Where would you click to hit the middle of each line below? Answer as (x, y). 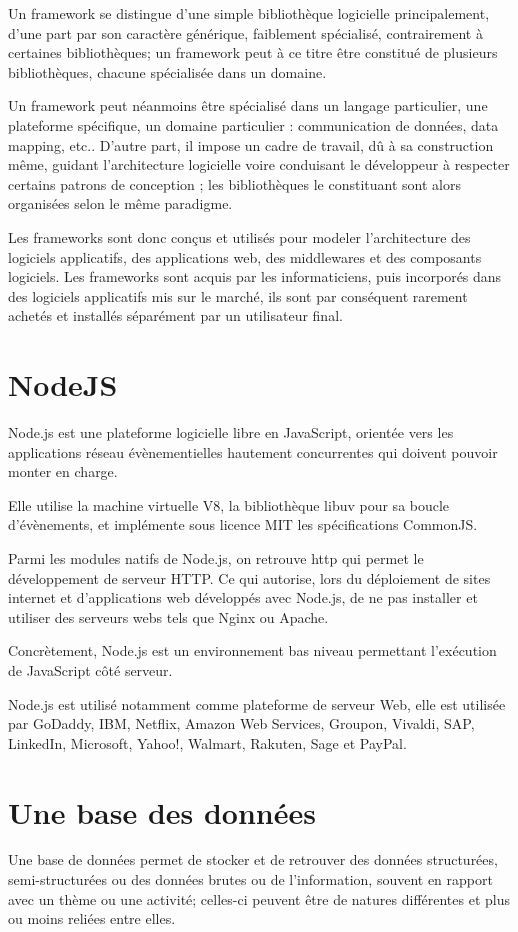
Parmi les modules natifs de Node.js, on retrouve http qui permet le (216, 558)
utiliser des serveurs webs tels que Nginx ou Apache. (168, 616)
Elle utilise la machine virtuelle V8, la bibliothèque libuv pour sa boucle (229, 504)
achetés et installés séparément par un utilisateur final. (175, 315)
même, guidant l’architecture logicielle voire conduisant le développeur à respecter (259, 164)
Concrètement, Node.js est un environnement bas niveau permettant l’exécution (252, 650)
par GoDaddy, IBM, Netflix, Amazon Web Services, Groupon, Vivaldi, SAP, (241, 723)
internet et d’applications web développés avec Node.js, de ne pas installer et (243, 597)
